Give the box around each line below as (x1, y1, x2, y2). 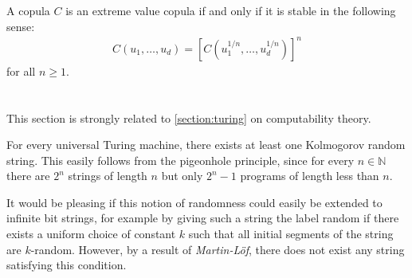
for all (6, 62, 36, 79)
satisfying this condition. (6, 256, 127, 273)
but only (161, 167, 203, 184)
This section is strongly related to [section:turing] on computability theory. (6, 109, 371, 126)
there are (6, 167, 50, 184)
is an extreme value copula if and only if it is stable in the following (65, 2, 396, 18)
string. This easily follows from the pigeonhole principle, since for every (6, 151, 355, 168)
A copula (6, 2, 50, 18)
